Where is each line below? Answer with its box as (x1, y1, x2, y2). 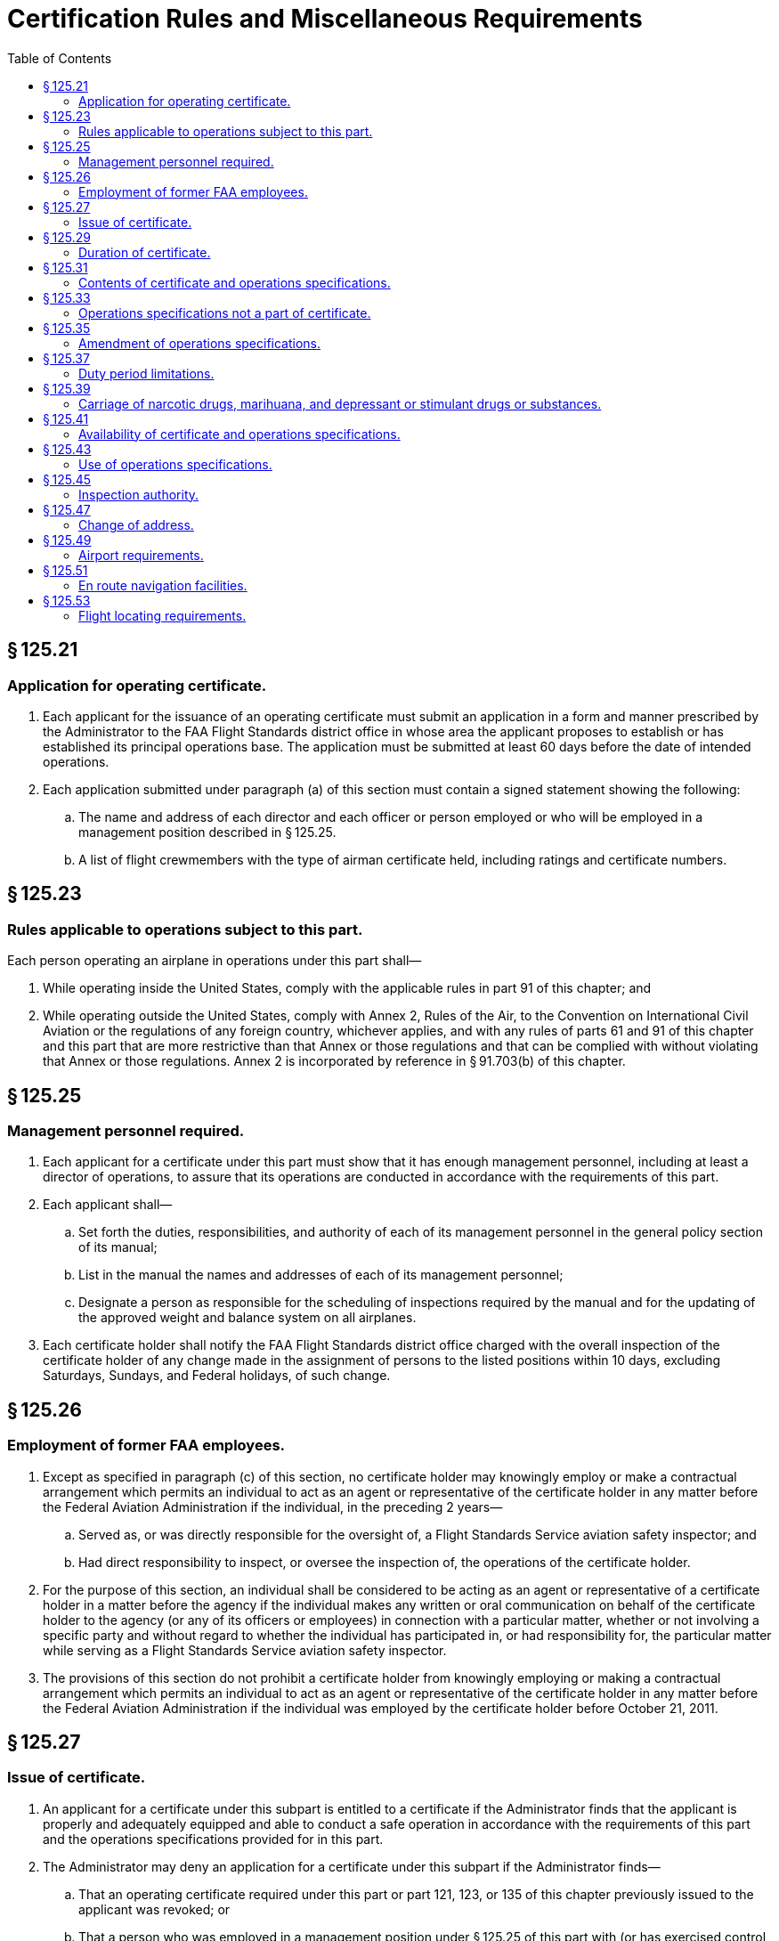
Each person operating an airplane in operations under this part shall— (7, 953, 422, 969)
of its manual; (78, 1239, 158, 1255)
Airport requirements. (78, 547, 204, 563)
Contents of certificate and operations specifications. (78, 274, 391, 290)
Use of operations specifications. (78, 456, 272, 472)
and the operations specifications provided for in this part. (43, 1831, 384, 1847)
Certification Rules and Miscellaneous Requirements (7, 4, 643, 34)
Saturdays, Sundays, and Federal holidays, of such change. (43, 1368, 391, 1384)
